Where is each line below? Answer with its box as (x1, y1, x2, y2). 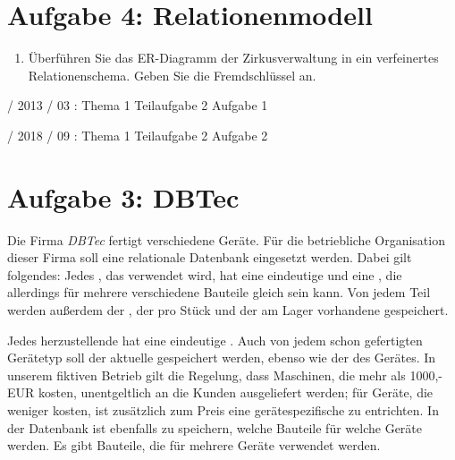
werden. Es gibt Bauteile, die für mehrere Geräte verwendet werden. (7, 436, 381, 455)
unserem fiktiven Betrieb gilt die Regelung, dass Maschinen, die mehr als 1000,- (7, 365, 442, 384)
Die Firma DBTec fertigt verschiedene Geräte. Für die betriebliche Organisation (7, 230, 445, 249)
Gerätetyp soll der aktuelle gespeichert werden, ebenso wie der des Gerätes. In (7, 348, 436, 367)
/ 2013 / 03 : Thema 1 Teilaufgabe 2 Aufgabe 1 (7, 96, 268, 115)
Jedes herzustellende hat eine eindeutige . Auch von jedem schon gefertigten (7, 330, 423, 349)
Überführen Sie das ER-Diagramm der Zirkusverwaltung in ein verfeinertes (28, 48, 439, 67)
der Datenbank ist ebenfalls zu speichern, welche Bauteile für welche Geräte (7, 418, 423, 437)
